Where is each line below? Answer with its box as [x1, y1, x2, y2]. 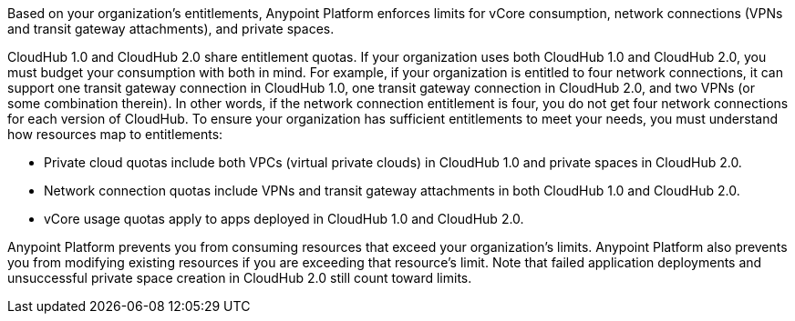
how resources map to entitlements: [7, 126, 223, 142]
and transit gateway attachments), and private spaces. [7, 21, 335, 36]
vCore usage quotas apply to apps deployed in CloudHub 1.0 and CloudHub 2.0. [44, 211, 524, 226]
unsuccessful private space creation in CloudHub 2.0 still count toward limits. [7, 270, 472, 286]
